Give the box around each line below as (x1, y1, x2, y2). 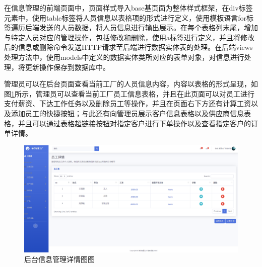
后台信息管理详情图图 (24, 254, 95, 264)
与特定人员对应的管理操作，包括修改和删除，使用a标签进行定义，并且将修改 (4, 32, 254, 42)
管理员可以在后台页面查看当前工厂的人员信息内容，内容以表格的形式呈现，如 (4, 78, 258, 89)
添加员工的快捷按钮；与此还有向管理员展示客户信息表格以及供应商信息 (11, 108, 244, 118)
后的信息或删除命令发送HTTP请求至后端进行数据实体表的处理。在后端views (4, 42, 253, 52)
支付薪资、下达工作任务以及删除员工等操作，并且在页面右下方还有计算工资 (4, 98, 251, 109)
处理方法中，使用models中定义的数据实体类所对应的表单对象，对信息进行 (4, 51, 244, 62)
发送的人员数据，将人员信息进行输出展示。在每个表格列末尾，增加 (39, 22, 258, 33)
